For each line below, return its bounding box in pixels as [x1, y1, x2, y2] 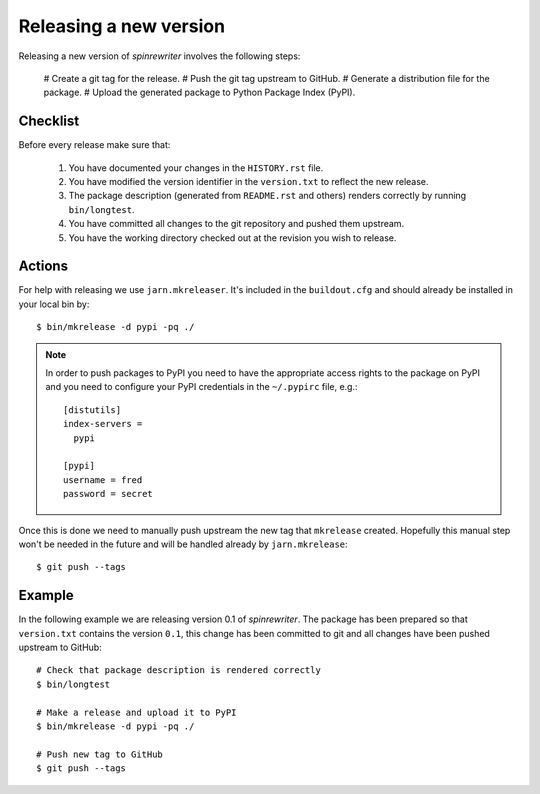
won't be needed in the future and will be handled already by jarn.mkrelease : [18, 538, 349, 550]
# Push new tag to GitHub [36, 748, 164, 760]
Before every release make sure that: [18, 139, 171, 151]
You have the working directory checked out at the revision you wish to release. [68, 231, 397, 244]
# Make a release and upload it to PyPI [36, 706, 237, 718]
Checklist [18, 113, 80, 130]
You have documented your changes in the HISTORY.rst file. [68, 161, 324, 174]
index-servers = [63, 418, 143, 430]
